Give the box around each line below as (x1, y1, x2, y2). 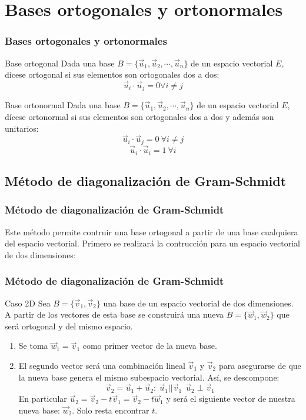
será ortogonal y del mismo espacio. (5, 319, 133, 332)
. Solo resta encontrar (72, 404, 149, 416)
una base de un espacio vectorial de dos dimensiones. (103, 296, 294, 309)
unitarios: (5, 122, 39, 134)
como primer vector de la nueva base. (82, 339, 217, 352)
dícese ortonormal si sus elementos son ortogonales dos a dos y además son (5, 111, 274, 123)
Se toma (18, 339, 48, 352)
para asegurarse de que (218, 359, 301, 371)
